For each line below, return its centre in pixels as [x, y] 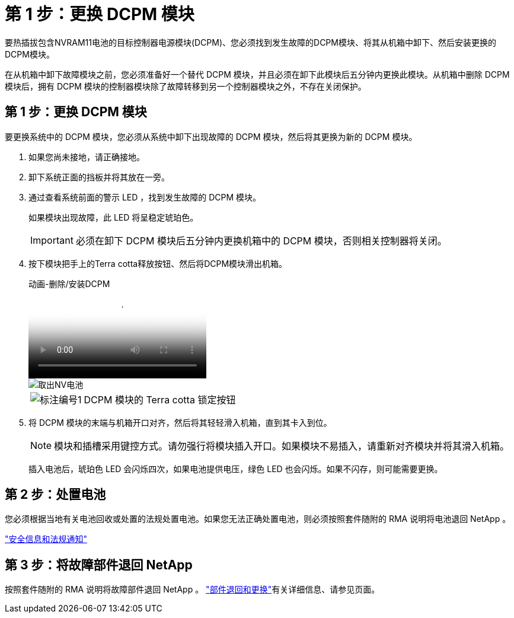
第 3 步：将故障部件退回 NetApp [99, 565]
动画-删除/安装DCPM [69, 283]
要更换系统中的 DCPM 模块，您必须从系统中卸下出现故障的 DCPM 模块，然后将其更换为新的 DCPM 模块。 [211, 136]
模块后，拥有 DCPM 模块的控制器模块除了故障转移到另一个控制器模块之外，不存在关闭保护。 [186, 86]
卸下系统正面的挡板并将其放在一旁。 [99, 177]
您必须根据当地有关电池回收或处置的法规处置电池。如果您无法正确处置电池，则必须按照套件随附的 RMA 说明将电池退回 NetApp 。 [258, 519]
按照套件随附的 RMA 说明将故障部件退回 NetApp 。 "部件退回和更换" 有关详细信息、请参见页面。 [192, 590]
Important [52, 240]
